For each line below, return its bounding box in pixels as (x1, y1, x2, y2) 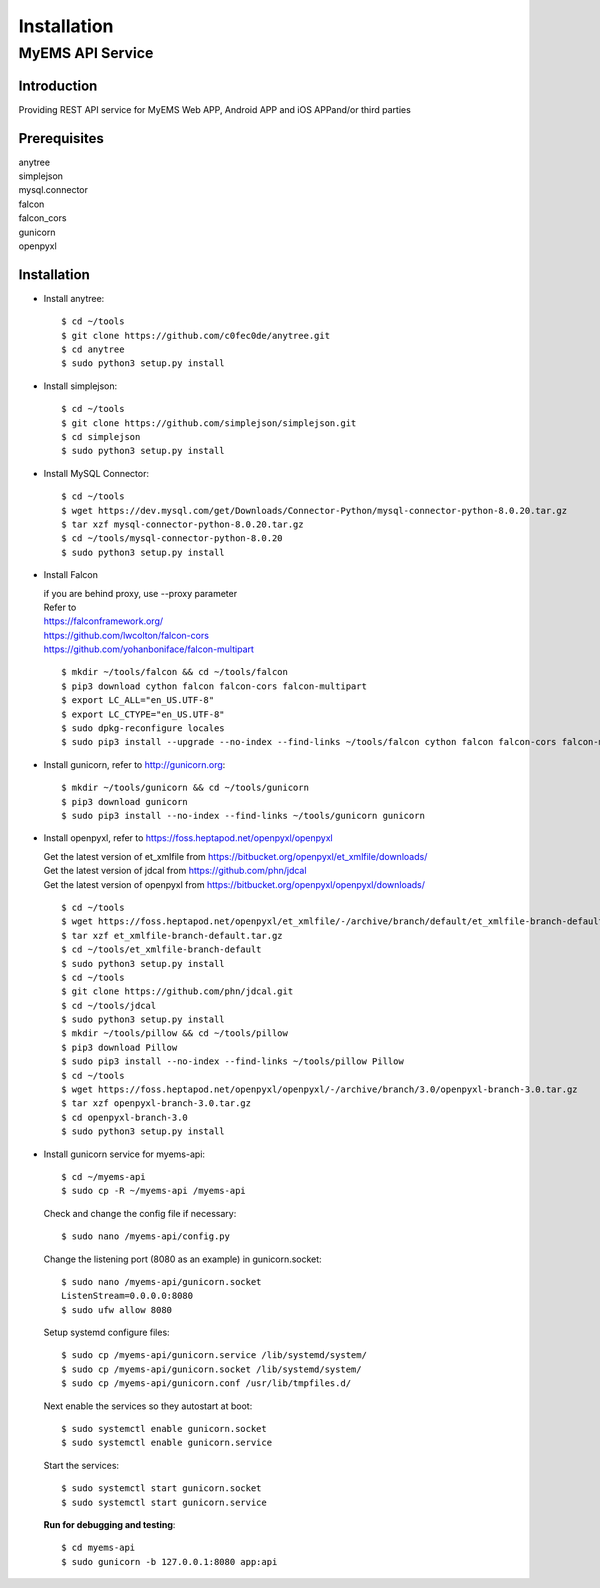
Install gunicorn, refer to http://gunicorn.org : (43, 758, 226, 770)
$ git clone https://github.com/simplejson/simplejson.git (61, 417, 357, 429)
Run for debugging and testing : (43, 1519, 176, 1530)
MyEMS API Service (18, 44, 154, 62)
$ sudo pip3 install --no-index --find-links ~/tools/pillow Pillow (61, 1056, 404, 1067)
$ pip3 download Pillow (61, 1041, 178, 1053)
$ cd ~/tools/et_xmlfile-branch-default (61, 944, 262, 955)
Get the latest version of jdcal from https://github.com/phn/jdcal (43, 865, 307, 877)
